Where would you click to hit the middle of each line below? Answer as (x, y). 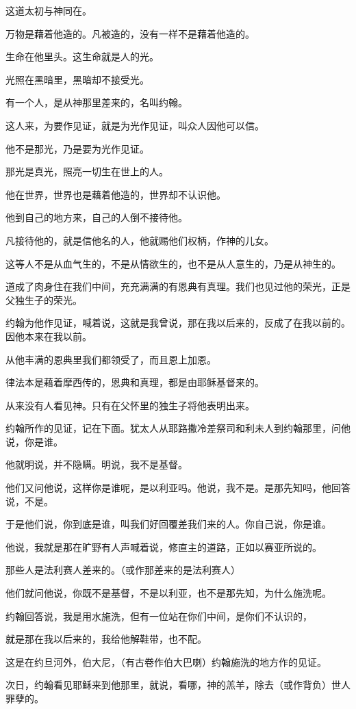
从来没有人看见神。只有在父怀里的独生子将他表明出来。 (130, 405)
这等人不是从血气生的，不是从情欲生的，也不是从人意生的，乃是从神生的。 (173, 263)
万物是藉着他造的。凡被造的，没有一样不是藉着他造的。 (130, 33)
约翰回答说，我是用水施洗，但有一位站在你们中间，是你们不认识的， (159, 616)
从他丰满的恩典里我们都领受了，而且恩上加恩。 (111, 359)
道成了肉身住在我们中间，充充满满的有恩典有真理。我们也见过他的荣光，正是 (178, 286)
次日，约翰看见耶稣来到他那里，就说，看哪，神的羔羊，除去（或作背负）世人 (178, 685)
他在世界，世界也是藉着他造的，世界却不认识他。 (116, 194)
